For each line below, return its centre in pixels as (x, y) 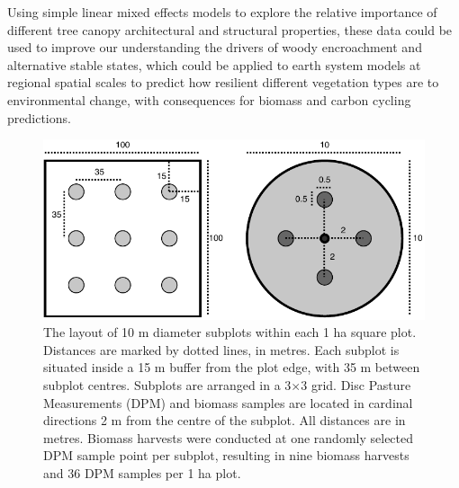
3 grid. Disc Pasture (356, 384)
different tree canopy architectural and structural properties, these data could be (230, 29)
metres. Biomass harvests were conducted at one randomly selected (229, 437)
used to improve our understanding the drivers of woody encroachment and (215, 47)
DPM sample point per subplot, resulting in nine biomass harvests (226, 455)
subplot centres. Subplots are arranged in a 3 (167, 384)
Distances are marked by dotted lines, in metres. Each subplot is (221, 349)
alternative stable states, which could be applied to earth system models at (214, 64)
